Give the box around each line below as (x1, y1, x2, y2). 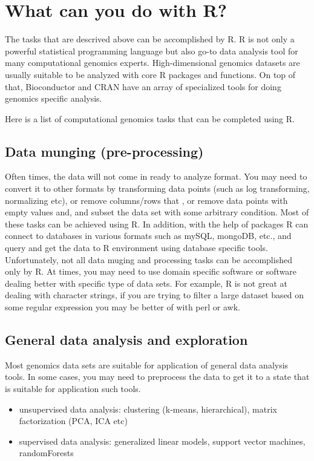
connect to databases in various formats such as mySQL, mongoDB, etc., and (5, 229, 292, 242)
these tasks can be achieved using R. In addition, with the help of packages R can (5, 217, 309, 230)
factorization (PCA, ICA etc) (19, 414, 128, 427)
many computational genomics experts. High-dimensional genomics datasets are (5, 56, 300, 69)
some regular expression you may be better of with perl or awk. (5, 301, 240, 313)
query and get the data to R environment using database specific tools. (5, 241, 268, 254)
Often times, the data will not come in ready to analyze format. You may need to (5, 170, 307, 183)
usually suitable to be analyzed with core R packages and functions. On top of (5, 68, 296, 80)
